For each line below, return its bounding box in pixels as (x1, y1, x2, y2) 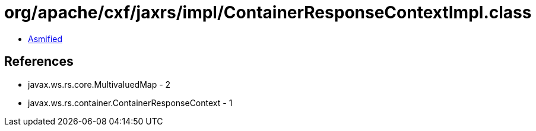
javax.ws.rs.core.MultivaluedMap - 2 (28, 79, 171, 90)
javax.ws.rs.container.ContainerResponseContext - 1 (28, 97, 233, 108)
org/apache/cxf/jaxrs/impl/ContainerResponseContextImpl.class (4, 2, 532, 23)
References (4, 54, 74, 69)
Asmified (28, 33, 63, 44)
